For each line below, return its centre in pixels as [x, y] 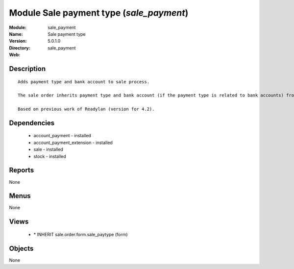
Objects [21, 248]
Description [27, 69]
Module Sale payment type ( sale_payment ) [99, 13]
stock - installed [50, 156]
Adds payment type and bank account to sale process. [84, 82]
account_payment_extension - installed [73, 143]
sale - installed [49, 149]
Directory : [20, 48]
